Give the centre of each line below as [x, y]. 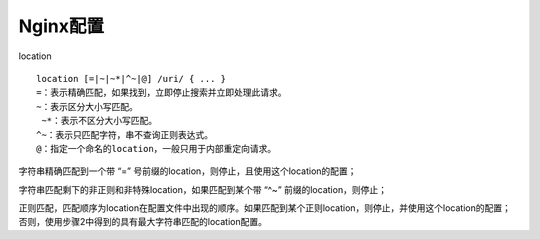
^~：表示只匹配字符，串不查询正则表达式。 [125, 134]
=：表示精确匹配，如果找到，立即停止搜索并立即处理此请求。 [161, 93]
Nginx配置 [61, 26]
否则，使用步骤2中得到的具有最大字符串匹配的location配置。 [142, 222]
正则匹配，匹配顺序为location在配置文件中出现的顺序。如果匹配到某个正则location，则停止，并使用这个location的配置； [265, 208]
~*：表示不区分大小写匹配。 [99, 121]
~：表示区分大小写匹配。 [87, 106]
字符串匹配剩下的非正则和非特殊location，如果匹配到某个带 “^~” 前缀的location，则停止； [202, 189]
